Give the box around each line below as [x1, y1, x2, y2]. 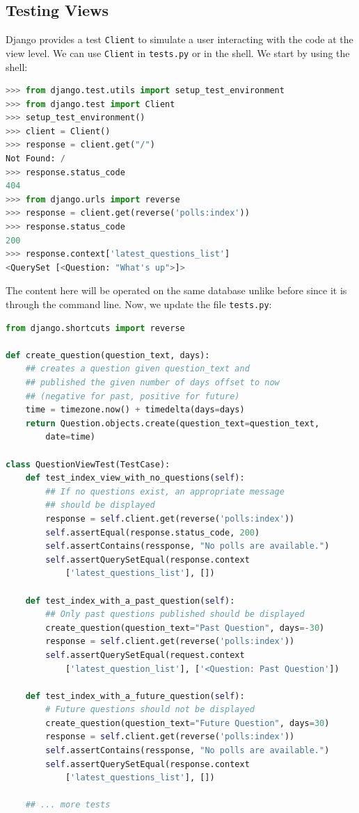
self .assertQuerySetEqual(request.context [45, 650, 245, 660]
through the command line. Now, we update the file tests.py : [6, 297, 272, 312]
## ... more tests [25, 800, 111, 810]
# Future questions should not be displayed [45, 705, 255, 715]
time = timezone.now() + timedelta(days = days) [25, 405, 245, 415]
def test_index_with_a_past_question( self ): [25, 595, 235, 606]
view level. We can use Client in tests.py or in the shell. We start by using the [6, 45, 350, 60]
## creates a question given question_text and [25, 364, 250, 374]
